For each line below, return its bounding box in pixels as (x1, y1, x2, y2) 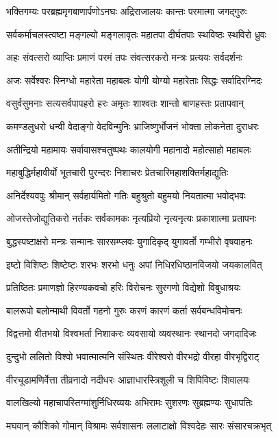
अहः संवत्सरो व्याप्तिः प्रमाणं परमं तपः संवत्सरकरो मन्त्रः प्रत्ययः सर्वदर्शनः (6, 50, 243, 64)
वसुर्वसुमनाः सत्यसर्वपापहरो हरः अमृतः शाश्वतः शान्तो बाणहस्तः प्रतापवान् (6, 96, 244, 110)
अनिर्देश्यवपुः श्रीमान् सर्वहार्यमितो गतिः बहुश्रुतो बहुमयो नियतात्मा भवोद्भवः (6, 188, 246, 202)
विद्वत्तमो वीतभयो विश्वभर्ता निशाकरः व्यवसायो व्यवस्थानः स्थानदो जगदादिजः (6, 326, 257, 340)
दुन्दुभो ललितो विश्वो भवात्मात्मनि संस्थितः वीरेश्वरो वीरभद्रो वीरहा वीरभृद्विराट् (6, 349, 260, 363)
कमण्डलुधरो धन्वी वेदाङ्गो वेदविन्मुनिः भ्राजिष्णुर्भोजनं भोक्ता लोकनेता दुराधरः (6, 118, 259, 133)
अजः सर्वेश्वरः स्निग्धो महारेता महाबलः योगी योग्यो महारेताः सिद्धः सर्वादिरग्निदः (6, 73, 263, 87)
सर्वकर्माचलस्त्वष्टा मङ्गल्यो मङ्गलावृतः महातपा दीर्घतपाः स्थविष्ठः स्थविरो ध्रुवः (6, 27, 267, 41)
